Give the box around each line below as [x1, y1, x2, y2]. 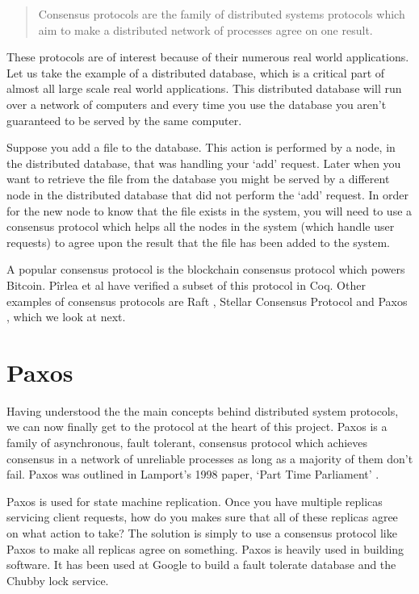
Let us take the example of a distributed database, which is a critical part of [6, 64, 385, 81]
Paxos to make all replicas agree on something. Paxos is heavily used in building [6, 540, 404, 557]
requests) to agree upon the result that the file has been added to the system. [6, 233, 390, 250]
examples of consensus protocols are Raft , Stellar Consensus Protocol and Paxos [6, 292, 408, 309]
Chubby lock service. [6, 571, 109, 588]
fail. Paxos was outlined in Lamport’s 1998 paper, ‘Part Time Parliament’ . [6, 466, 379, 483]
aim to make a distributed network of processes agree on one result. [38, 21, 373, 38]
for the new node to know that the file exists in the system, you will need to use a [6, 202, 413, 219]
